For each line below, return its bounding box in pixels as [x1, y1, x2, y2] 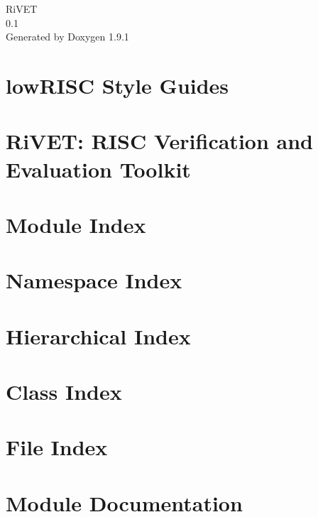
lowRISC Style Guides [6, 70, 229, 99]
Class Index [6, 377, 122, 406]
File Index [6, 432, 108, 462]
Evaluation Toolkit [6, 154, 191, 183]
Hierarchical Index [6, 321, 191, 350]
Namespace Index [6, 266, 182, 295]
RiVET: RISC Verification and [6, 126, 313, 156]
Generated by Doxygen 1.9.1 [6, 29, 129, 44]
